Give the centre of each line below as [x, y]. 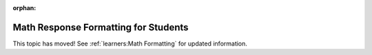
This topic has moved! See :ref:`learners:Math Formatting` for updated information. [130, 43]
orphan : [24, 8]
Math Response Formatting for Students [101, 27]
